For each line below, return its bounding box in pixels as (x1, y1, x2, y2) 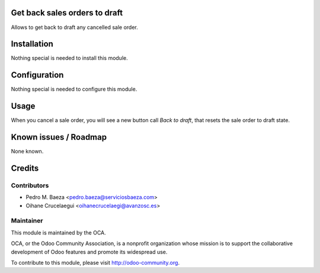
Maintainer (11, 217, 43, 225)
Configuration (11, 70, 64, 80)
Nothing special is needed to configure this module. (11, 86, 137, 93)
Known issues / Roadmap (11, 132, 107, 142)
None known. (11, 148, 44, 155)
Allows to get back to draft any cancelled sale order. (11, 24, 139, 31)
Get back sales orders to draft (11, 8, 123, 18)
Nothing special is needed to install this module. (11, 54, 128, 62)
